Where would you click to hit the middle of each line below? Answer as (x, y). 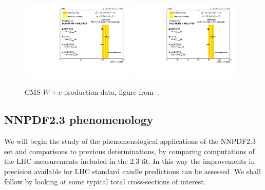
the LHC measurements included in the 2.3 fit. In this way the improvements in (130, 161)
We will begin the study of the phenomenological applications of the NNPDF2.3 (130, 141)
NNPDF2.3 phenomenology (79, 120)
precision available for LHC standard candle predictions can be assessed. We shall (132, 171)
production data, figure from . (111, 92)
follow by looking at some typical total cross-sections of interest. (105, 181)
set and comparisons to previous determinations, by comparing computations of (129, 151)
